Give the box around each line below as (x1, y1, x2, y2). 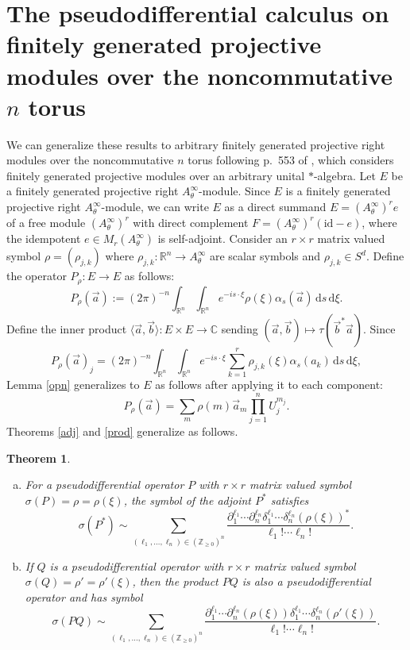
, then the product (132, 573, 219, 590)
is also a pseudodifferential (242, 573, 371, 590)
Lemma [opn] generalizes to (6, 376, 140, 393)
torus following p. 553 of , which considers (188, 152, 394, 168)
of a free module (6, 214, 86, 231)
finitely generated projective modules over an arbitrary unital (6, 167, 305, 183)
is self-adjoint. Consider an (157, 230, 288, 247)
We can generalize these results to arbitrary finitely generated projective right (6, 136, 385, 152)
